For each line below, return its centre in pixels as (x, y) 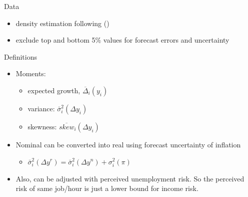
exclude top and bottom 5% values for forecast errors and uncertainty (122, 40)
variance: (41, 108)
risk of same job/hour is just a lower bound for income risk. (107, 188)
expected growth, (54, 90)
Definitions (21, 56)
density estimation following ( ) (62, 23)
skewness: (42, 126)
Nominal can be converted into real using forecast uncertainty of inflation (128, 144)
